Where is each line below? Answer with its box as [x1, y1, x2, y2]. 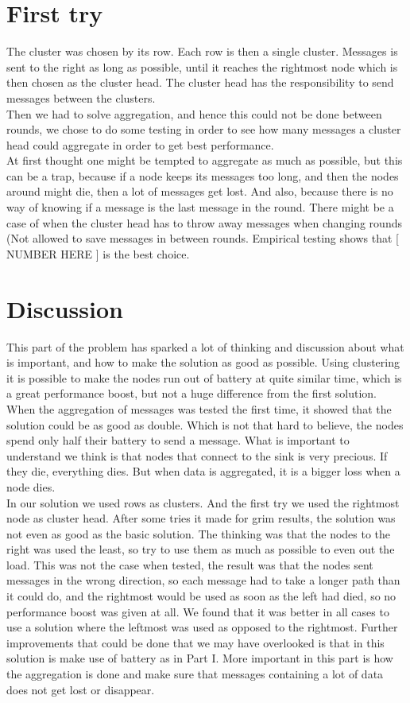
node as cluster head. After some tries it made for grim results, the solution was [6, 510, 396, 526]
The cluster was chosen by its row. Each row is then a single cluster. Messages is [6, 43, 398, 60]
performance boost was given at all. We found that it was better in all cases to [6, 603, 389, 619]
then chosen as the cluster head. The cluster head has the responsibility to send [6, 74, 394, 91]
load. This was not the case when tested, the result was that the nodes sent [6, 556, 373, 573]
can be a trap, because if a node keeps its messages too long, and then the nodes [6, 167, 399, 184]
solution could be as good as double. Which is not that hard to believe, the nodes [6, 416, 404, 433]
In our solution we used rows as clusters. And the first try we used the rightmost [6, 494, 400, 511]
